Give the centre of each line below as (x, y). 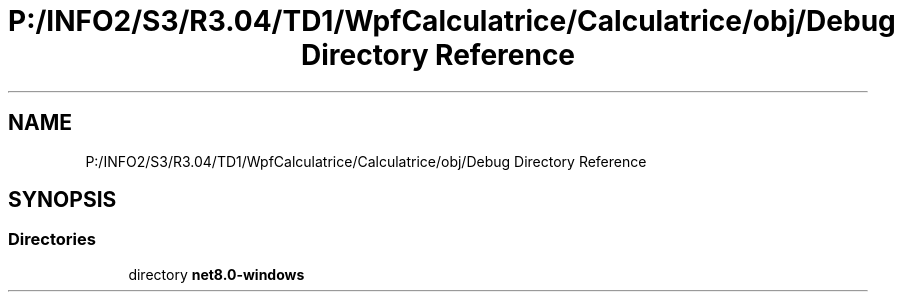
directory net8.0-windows (216, 274)
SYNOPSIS (62, 200)
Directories (52, 239)
